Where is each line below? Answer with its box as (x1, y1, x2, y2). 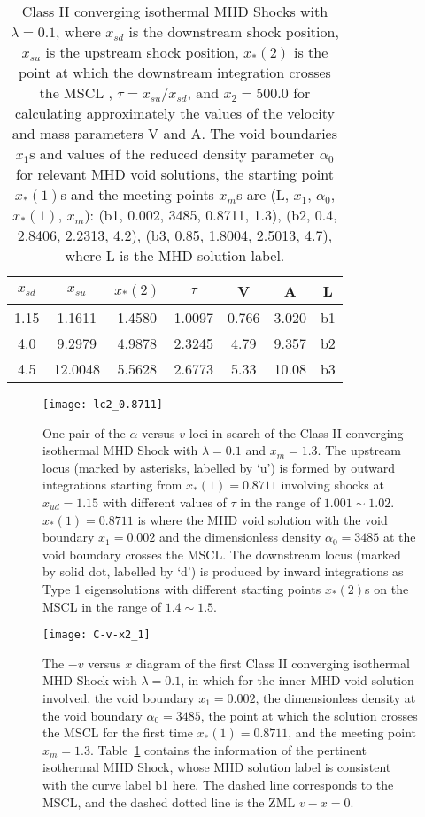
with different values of (102, 493, 227, 512)
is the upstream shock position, (45, 42, 239, 62)
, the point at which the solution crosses (200, 705, 418, 724)
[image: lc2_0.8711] (42, 398, 164, 411)
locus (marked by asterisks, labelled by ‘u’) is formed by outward (42, 458, 395, 476)
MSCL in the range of (42, 597, 162, 615)
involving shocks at (281, 475, 384, 494)
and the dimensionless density (159, 528, 321, 546)
